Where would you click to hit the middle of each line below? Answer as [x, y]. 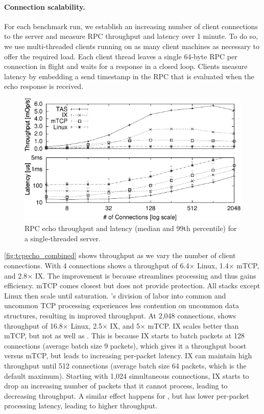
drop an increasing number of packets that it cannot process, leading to [116, 386]
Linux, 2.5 [87, 325]
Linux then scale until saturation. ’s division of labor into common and [115, 295]
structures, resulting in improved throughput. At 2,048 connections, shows [120, 315]
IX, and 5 [125, 325]
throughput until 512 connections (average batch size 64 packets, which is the [125, 365]
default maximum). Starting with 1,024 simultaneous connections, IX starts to [127, 375]
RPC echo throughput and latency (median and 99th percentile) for [131, 228]
